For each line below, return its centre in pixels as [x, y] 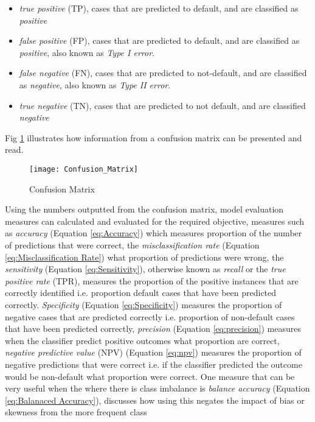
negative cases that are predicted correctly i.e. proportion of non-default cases [150, 316]
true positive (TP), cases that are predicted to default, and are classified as [159, 8]
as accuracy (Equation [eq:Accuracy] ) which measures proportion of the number [154, 233]
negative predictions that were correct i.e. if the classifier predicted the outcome [154, 364]
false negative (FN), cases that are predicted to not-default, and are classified [163, 73]
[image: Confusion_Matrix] [84, 169]
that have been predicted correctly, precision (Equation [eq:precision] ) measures [153, 329]
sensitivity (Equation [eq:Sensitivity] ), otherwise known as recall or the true [145, 269]
